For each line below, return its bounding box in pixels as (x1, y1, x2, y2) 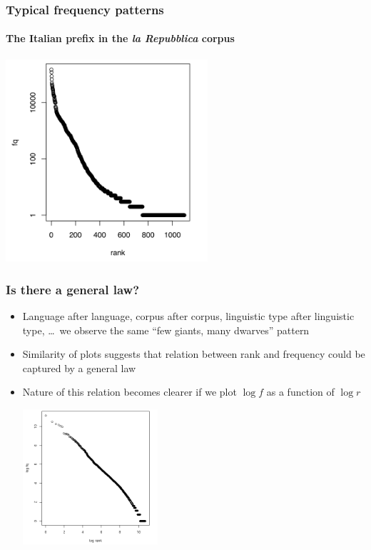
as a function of (266, 384, 335, 399)
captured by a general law (22, 360, 136, 375)
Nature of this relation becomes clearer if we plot (22, 384, 237, 399)
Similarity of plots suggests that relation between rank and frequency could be (22, 346, 365, 361)
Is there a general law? (6, 280, 140, 298)
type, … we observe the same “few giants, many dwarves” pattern (22, 322, 310, 337)
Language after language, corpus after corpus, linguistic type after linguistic (22, 308, 355, 323)
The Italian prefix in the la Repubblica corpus (6, 31, 235, 46)
